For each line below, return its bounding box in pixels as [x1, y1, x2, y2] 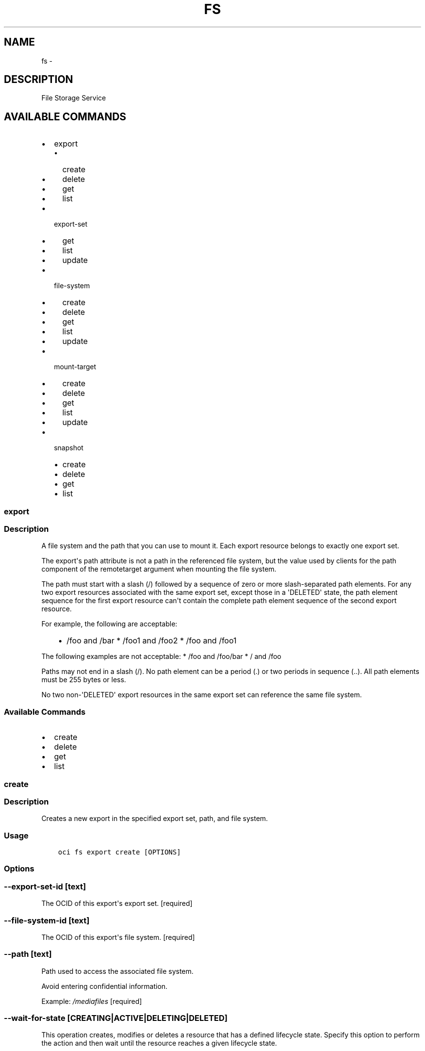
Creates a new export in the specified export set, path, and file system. [41, 814, 268, 823]
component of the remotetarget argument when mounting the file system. [41, 565, 277, 574]
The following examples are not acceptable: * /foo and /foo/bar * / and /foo [41, 652, 281, 661]
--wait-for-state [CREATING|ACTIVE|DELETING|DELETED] [4, 1013, 228, 1023]
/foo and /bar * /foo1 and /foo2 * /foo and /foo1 [66, 636, 237, 646]
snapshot [54, 443, 83, 452]
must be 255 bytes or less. [41, 675, 126, 684]
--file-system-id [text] [4, 915, 90, 925]
